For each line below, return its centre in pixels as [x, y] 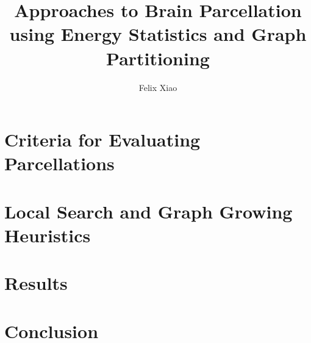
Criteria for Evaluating [102, 139]
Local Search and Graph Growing [148, 211]
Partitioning [158, 58]
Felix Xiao [158, 87]
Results [36, 283]
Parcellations [59, 163]
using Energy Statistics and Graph [158, 34]
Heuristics [48, 235]
